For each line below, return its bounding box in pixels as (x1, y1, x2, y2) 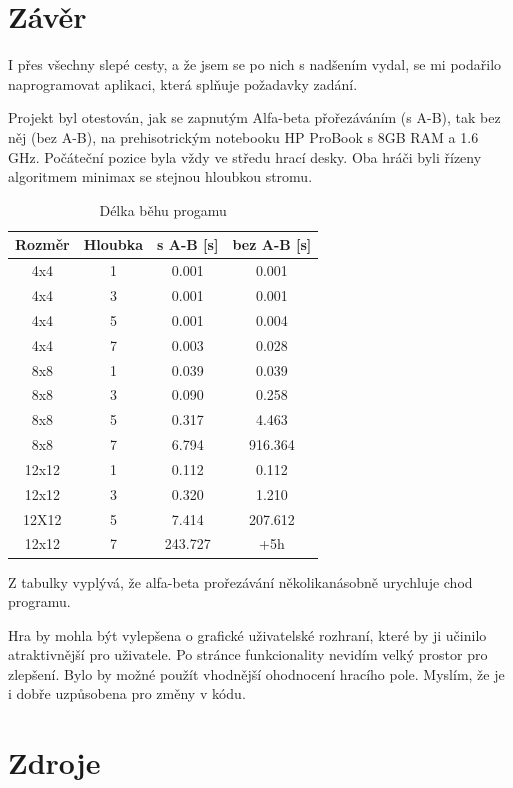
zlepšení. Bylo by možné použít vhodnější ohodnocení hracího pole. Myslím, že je (8, 663, 505, 684)
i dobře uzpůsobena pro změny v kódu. (8, 683, 246, 704)
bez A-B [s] (232, 234, 312, 255)
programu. (8, 591, 71, 612)
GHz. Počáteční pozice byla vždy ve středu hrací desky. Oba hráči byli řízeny (8, 146, 482, 167)
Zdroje (8, 742, 101, 783)
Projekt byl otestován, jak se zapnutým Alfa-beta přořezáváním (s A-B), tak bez (8, 107, 501, 128)
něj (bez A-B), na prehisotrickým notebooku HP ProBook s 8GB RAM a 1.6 (8, 126, 479, 147)
